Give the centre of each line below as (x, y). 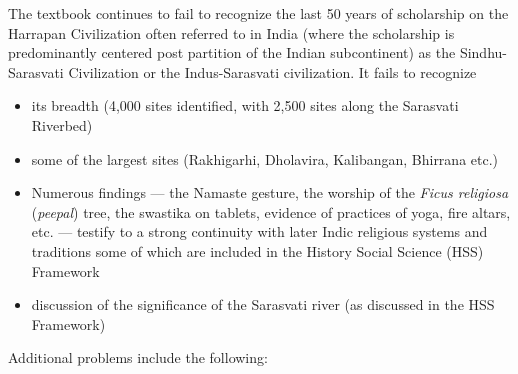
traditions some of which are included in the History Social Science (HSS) (257, 250)
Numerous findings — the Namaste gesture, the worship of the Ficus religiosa (270, 192)
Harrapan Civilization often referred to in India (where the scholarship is (231, 32)
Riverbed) (62, 124)
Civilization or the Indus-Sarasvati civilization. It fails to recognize (272, 71)
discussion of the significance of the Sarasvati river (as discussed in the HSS (263, 304)
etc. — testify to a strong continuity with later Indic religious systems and (259, 231)
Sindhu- (483, 52)
